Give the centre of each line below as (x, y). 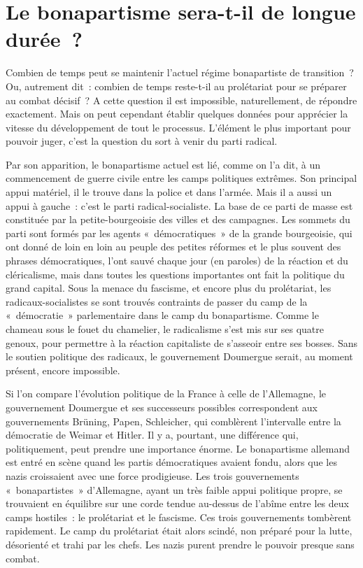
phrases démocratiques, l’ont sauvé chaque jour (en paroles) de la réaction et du (177, 261)
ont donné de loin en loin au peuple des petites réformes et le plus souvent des (173, 247)
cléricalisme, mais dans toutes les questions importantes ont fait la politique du (175, 274)
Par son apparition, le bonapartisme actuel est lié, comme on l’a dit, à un (163, 164)
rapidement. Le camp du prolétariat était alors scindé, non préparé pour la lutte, (179, 531)
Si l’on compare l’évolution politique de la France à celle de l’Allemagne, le (166, 393)
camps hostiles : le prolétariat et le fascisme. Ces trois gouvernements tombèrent (179, 517)
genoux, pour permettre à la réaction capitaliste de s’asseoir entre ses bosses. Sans (182, 342)
